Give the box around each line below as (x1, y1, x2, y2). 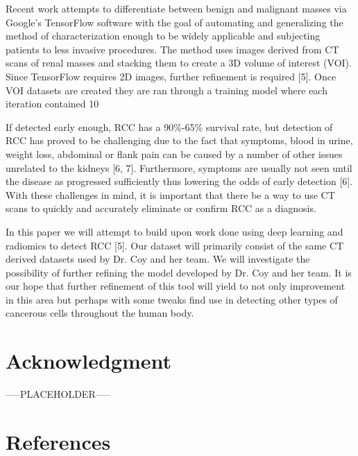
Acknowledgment (6, 347, 171, 375)
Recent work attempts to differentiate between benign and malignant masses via (6, 1, 347, 15)
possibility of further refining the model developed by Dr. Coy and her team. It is (6, 265, 352, 279)
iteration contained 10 (6, 96, 99, 111)
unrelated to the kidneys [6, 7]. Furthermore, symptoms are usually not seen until (6, 160, 352, 175)
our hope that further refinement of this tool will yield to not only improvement (6, 279, 346, 293)
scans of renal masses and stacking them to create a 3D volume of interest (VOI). (6, 55, 352, 70)
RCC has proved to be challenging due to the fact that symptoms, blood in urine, (6, 133, 353, 148)
